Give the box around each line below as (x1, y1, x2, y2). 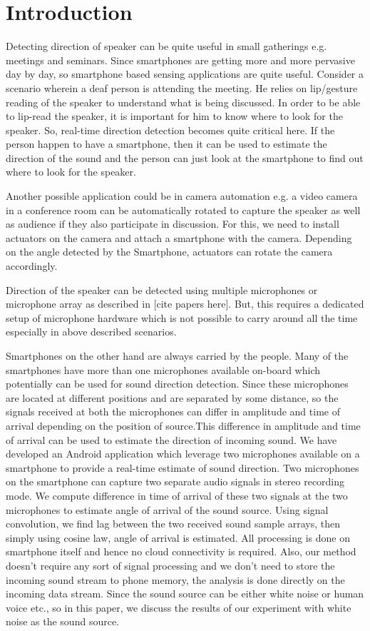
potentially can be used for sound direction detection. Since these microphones (6, 376, 349, 391)
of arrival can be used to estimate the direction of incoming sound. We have (6, 432, 337, 447)
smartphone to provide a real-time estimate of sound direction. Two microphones (6, 460, 359, 475)
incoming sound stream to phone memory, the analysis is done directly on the (6, 572, 345, 587)
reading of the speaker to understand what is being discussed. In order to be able (6, 94, 361, 109)
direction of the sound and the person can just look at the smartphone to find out (6, 150, 364, 165)
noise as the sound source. (6, 614, 119, 629)
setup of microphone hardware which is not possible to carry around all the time (6, 310, 358, 325)
